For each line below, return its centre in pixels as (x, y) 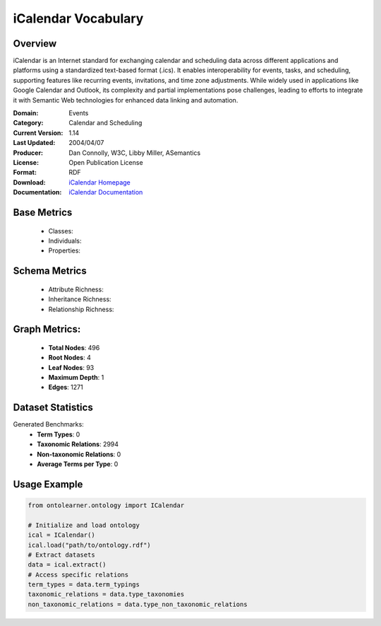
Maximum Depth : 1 (76, 378)
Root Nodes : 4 (69, 358)
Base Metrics (43, 212)
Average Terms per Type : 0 (78, 464)
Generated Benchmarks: (48, 424)
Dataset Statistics (53, 408)
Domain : (26, 113)
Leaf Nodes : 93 (71, 367)
